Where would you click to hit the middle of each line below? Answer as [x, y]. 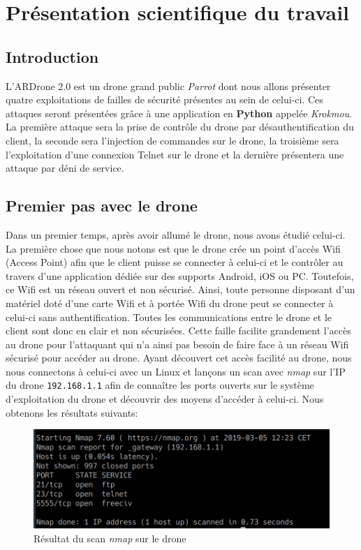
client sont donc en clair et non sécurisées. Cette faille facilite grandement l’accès [178, 330]
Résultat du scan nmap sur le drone [110, 538]
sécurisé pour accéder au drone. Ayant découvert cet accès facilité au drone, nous [179, 358]
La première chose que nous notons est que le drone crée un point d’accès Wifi [173, 248]
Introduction [52, 56]
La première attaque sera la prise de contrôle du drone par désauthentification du [180, 127]
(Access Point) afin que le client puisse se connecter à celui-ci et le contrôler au [175, 262]
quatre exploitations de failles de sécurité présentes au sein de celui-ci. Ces [164, 99]
